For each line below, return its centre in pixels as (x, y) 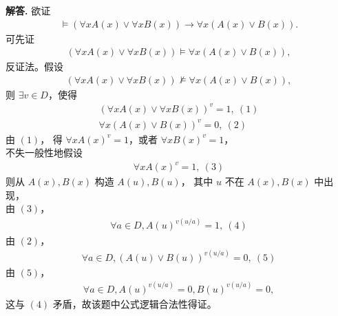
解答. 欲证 (28, 10)
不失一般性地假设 (44, 152)
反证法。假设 (34, 66)
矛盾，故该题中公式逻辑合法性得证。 (135, 303)
